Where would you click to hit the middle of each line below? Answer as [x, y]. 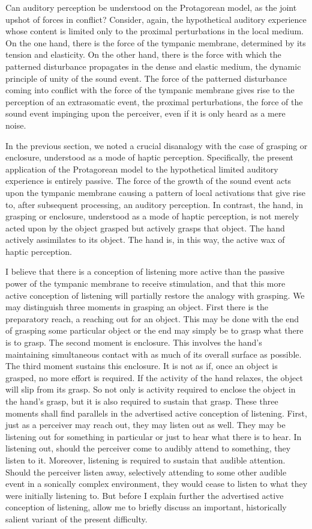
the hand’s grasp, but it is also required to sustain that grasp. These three [142, 401]
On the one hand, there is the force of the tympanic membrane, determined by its [156, 42]
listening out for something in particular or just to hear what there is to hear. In [154, 436]
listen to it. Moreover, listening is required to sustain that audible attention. [145, 460]
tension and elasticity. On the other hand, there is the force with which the [143, 54]
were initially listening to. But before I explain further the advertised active [145, 495]
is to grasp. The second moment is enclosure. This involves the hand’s [134, 342]
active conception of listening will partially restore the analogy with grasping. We [155, 295]
